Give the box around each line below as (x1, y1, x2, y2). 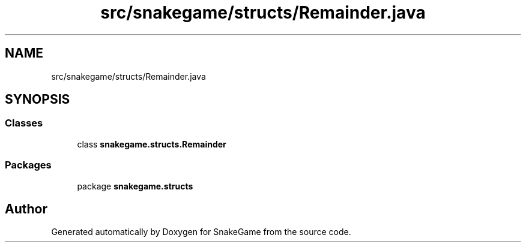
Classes (5, 117, 43, 129)
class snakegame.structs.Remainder (77, 138, 226, 149)
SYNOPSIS (5, 92, 70, 107)
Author (5, 201, 47, 216)
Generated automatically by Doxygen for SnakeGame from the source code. (51, 227, 351, 237)
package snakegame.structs (77, 180, 193, 191)
